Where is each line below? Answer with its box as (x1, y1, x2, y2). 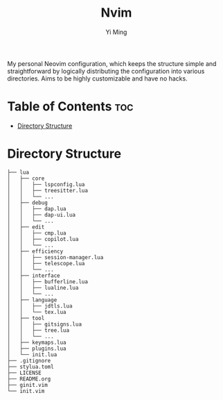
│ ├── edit (7, 224, 45, 231)
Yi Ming (105, 28, 127, 36)
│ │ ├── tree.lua (7, 326, 70, 334)
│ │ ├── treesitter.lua (7, 187, 89, 194)
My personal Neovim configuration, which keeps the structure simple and (7, 59, 217, 67)
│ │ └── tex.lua (7, 308, 67, 315)
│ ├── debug (7, 199, 48, 206)
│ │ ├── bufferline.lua (7, 278, 89, 285)
